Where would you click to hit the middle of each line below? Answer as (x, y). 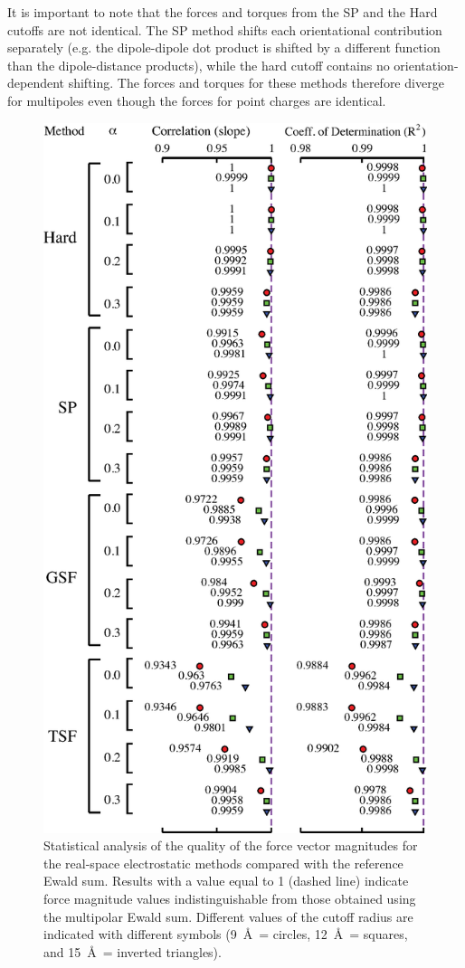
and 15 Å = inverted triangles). (133, 951)
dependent (36, 83)
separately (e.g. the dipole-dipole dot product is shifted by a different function (224, 47)
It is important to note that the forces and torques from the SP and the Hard (223, 12)
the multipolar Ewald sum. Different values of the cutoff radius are (228, 916)
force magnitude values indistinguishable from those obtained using (230, 899)
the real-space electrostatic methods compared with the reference (223, 863)
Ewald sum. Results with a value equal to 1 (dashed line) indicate (226, 881)
